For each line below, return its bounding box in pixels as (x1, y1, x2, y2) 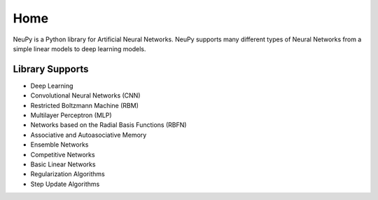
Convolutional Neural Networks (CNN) (30, 91, 141, 100)
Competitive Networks (30, 150, 95, 159)
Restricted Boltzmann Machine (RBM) (30, 101, 139, 109)
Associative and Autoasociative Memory (30, 131, 147, 139)
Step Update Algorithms (30, 180, 100, 188)
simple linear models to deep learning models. (13, 44, 146, 53)
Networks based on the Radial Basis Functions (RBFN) (30, 121, 187, 129)
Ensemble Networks (30, 140, 89, 149)
